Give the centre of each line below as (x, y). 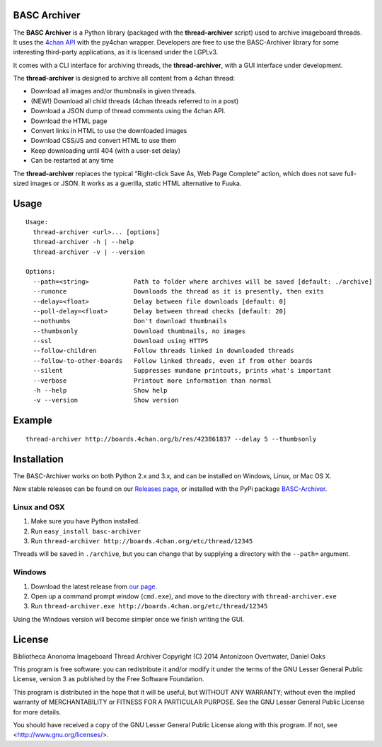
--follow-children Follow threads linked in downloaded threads (163, 351)
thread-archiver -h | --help (83, 242)
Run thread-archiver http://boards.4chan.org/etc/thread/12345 (142, 541)
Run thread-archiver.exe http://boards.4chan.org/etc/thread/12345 (149, 606)
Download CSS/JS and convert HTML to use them (104, 141)
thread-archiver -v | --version (89, 252)
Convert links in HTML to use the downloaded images (109, 131)
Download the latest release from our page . (94, 586)
